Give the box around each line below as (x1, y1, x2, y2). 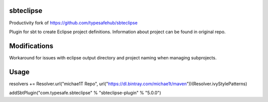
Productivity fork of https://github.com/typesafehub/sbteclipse (9, 20, 138, 26)
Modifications (9, 42, 54, 50)
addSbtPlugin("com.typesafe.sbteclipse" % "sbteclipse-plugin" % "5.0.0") (9, 90, 161, 96)
